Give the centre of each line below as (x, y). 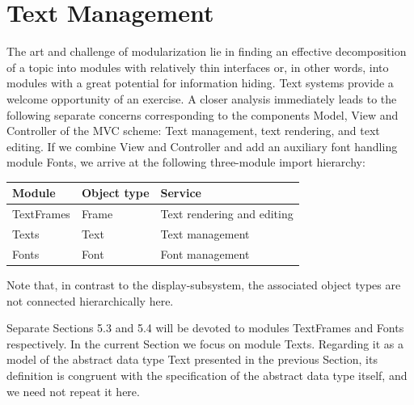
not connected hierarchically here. (90, 300)
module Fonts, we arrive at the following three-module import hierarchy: (186, 162)
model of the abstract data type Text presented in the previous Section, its (192, 359)
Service (181, 193)
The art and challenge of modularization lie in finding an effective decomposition (207, 51)
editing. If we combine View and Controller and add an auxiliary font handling (202, 146)
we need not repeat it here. (73, 391)
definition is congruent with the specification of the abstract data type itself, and (207, 375)
